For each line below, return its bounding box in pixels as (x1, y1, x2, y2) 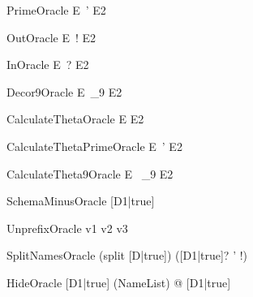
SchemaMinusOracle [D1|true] (6, 192, 155, 209)
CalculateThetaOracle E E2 (6, 110, 144, 127)
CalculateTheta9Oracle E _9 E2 (6, 165, 174, 182)
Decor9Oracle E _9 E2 (6, 83, 122, 100)
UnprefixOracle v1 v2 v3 (6, 219, 128, 236)
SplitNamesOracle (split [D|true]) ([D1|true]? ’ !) (6, 247, 248, 264)
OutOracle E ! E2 (6, 28, 96, 45)
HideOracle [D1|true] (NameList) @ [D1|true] (6, 273, 231, 291)
